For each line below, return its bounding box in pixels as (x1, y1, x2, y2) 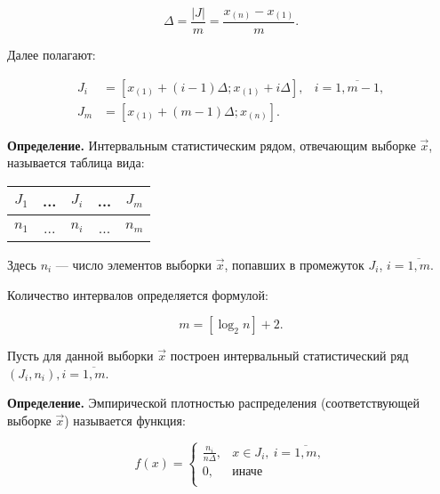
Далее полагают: (7, 45, 96, 64)
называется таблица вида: (7, 153, 145, 172)
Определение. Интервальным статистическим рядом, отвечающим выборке (7, 135, 416, 154)
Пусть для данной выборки (7, 346, 154, 365)
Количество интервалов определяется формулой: (7, 285, 268, 304)
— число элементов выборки (55, 255, 212, 273)
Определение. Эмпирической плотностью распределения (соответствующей (7, 393, 420, 412)
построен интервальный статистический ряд (170, 346, 409, 365)
